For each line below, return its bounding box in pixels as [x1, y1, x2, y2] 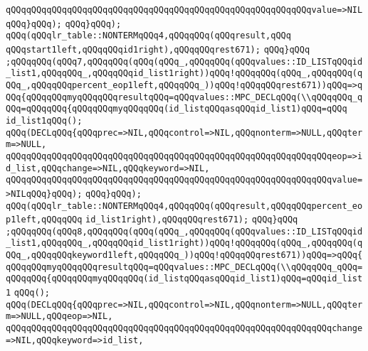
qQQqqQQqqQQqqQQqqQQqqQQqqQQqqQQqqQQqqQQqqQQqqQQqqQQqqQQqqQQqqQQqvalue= [6, 175, 363, 185]
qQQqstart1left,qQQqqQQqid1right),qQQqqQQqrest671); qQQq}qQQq [6, 44, 310, 55]
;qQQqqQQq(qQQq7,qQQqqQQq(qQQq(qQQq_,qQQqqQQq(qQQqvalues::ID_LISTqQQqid [6, 56, 363, 67]
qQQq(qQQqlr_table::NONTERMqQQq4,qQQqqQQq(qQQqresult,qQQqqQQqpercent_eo [6, 200, 363, 211]
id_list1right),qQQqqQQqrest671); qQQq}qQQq [85, 215, 298, 225]
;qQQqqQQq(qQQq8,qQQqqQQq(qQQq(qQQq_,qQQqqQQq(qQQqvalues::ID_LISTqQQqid [6, 226, 363, 237]
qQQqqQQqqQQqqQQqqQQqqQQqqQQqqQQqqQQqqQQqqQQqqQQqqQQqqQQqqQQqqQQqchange [6, 323, 363, 334]
